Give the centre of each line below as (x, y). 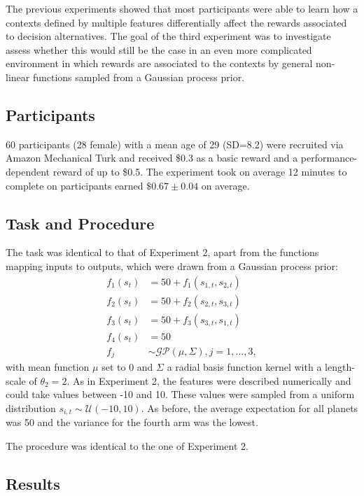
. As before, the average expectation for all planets (250, 408)
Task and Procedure (80, 223)
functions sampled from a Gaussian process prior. (139, 77)
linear (18, 77)
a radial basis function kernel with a (244, 367)
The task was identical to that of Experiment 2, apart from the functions (162, 252)
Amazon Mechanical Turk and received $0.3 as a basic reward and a (152, 158)
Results (33, 483)
